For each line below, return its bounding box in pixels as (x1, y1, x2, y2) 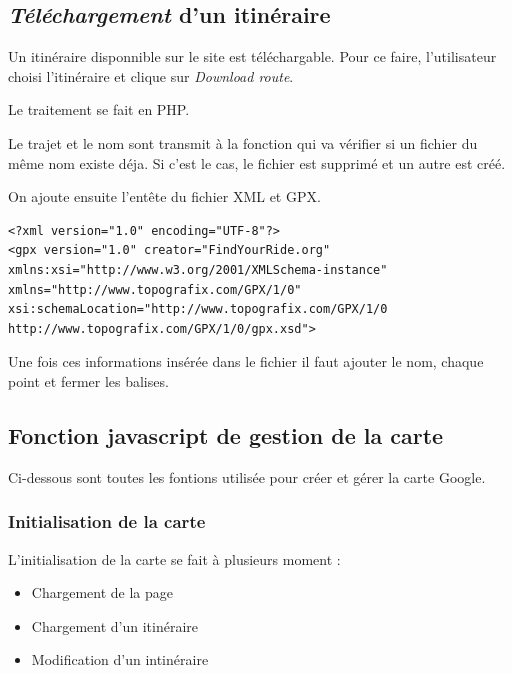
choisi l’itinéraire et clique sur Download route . (8, 65, 294, 86)
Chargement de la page (31, 582, 173, 603)
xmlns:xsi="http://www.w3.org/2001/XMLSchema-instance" (8, 262, 388, 277)
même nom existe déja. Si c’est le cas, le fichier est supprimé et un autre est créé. (8, 152, 506, 173)
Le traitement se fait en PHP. (8, 99, 190, 120)
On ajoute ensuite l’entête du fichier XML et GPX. (8, 186, 321, 207)
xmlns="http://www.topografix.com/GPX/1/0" (8, 282, 302, 297)
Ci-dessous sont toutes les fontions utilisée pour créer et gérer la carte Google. (8, 466, 486, 487)
